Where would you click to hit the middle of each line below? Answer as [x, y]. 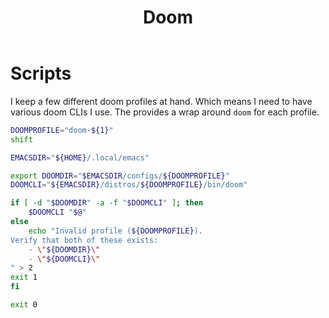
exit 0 [24, 305]
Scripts [41, 73]
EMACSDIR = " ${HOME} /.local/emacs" [80, 157]
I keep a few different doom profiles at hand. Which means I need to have [161, 101]
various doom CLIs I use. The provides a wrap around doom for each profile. [165, 112]
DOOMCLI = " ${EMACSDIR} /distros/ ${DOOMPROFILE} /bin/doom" [129, 185]
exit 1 [24, 277]
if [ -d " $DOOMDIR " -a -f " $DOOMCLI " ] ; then [107, 203]
